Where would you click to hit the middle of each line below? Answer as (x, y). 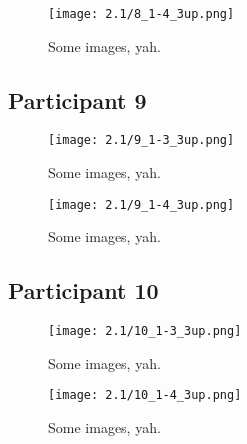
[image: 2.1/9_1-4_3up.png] (141, 204)
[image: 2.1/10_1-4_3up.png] (145, 395)
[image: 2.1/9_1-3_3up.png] (141, 140)
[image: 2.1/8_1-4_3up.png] (141, 14)
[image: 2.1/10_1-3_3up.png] (145, 331)
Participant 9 (77, 99)
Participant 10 (83, 290)
